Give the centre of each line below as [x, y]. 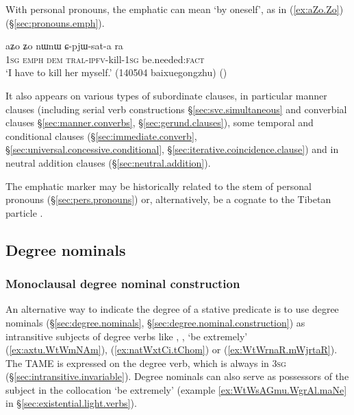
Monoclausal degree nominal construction [123, 284]
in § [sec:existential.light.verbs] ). [71, 403]
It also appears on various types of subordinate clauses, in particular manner [166, 95]
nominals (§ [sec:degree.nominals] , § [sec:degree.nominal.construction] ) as [155, 322]
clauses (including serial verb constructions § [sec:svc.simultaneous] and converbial [176, 109]
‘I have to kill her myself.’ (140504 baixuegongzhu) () [116, 72]
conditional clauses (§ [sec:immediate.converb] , [101, 135]
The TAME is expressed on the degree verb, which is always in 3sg [146, 363]
